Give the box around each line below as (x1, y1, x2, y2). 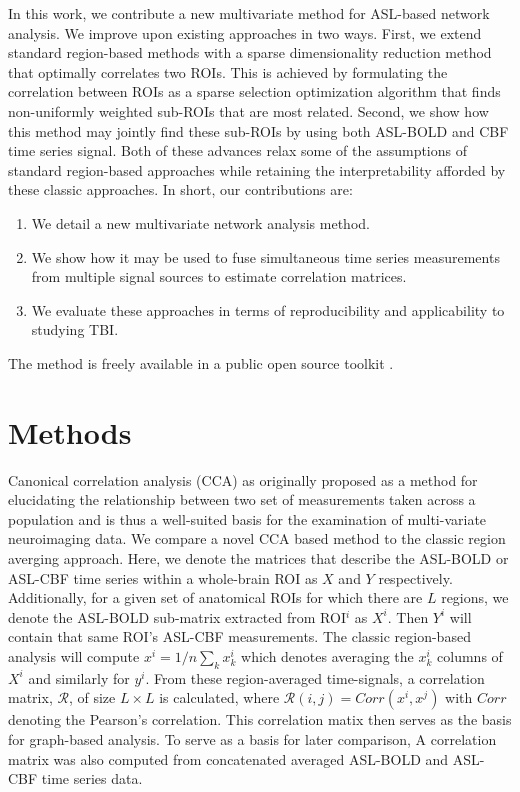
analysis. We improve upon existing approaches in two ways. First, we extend (8, 22, 482, 43)
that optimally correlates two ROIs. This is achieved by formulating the (8, 61, 448, 82)
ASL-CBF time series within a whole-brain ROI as (8, 567, 318, 588)
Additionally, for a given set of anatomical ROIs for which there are (8, 587, 423, 608)
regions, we (441, 587, 509, 608)
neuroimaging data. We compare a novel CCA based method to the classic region (8, 528, 506, 549)
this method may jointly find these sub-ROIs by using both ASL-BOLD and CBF (8, 120, 509, 141)
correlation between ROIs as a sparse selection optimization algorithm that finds (8, 81, 501, 102)
